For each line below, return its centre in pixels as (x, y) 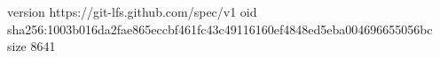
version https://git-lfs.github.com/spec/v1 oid (132, 11)
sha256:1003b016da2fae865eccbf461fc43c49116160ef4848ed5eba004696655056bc (220, 29)
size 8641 (31, 46)
